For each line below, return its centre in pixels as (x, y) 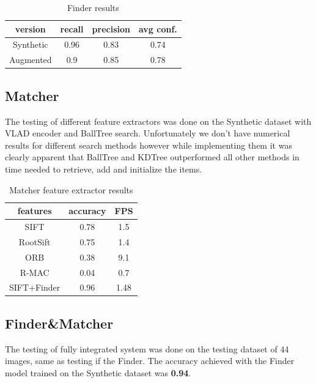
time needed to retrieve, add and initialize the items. (104, 169)
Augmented (31, 60)
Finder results (93, 7)
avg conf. (158, 28)
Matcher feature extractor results (71, 189)
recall (72, 28)
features (35, 211)
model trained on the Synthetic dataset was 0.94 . (98, 372)
